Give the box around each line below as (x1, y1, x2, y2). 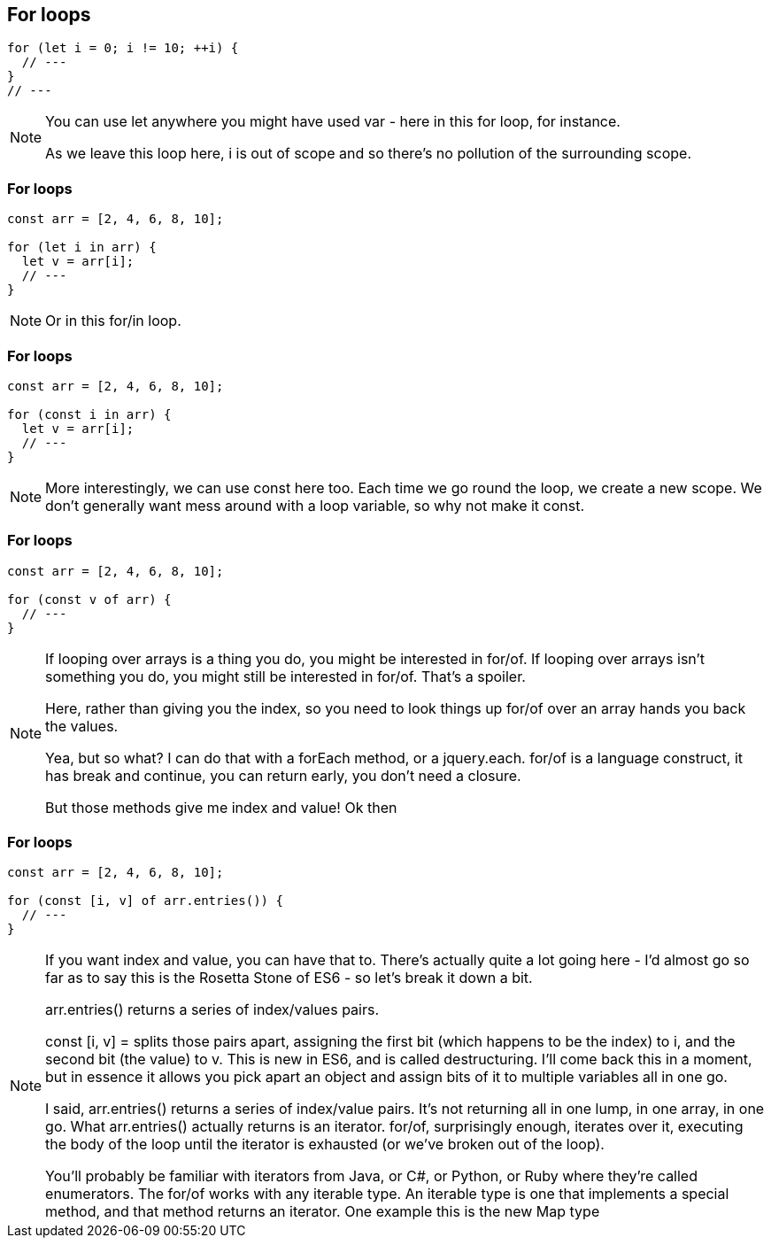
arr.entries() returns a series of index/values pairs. (45, 1001, 380, 1019)
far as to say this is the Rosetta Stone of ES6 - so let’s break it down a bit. (45, 969, 533, 987)
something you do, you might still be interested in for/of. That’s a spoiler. (45, 667, 526, 685)
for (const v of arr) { (7, 592, 172, 607)
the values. (45, 716, 119, 735)
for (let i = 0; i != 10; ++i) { (7, 41, 239, 56)
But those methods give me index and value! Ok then (45, 798, 397, 816)
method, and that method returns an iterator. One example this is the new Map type (45, 1202, 600, 1221)
